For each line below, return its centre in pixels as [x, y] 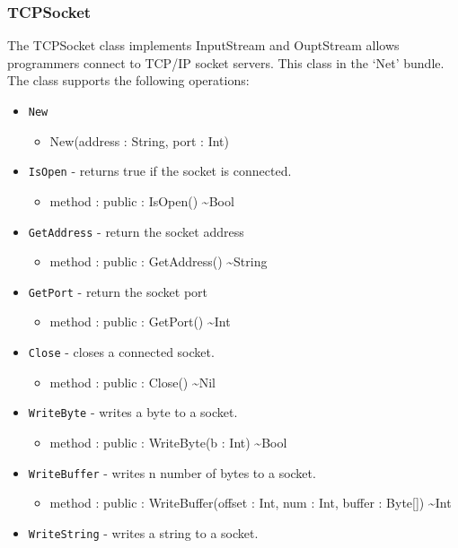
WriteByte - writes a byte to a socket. [133, 412]
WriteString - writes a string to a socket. [143, 532]
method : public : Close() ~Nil [133, 382]
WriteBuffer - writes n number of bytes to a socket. [172, 472]
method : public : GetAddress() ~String [159, 261]
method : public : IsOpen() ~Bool [142, 200]
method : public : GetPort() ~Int [140, 322]
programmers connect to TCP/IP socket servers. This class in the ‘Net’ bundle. [226, 62]
